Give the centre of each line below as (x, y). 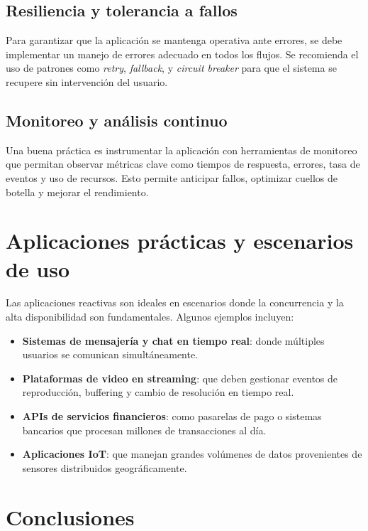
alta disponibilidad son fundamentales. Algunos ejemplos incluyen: (150, 317)
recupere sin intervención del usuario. (87, 81)
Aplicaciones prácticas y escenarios (180, 241)
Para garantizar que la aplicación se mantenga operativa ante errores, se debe (174, 40)
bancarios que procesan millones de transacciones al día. (144, 430)
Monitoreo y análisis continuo (117, 120)
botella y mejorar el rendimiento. (77, 192)
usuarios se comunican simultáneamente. (110, 354)
